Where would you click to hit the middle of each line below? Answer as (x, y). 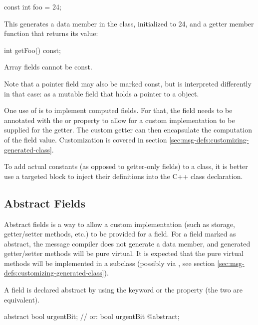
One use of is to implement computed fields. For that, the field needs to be (118, 110)
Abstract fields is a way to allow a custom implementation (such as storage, (120, 224)
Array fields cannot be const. (48, 67)
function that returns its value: (51, 33)
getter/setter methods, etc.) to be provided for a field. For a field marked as (120, 234)
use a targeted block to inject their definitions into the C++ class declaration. (124, 176)
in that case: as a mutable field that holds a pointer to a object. (102, 93)
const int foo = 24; (33, 6)
